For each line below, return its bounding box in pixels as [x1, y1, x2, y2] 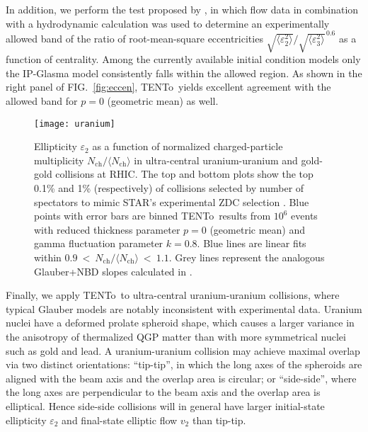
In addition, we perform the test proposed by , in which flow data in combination [6, 2, 359, 16]
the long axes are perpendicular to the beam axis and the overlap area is [6, 385, 321, 399]
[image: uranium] [34, 118, 115, 129]
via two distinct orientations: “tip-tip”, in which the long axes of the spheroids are [6, 357, 362, 372]
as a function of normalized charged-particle [92, 139, 283, 154]
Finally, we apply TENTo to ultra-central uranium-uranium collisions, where [6, 288, 340, 302]
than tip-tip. [192, 412, 246, 427]
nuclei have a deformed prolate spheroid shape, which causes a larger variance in [6, 315, 355, 330]
